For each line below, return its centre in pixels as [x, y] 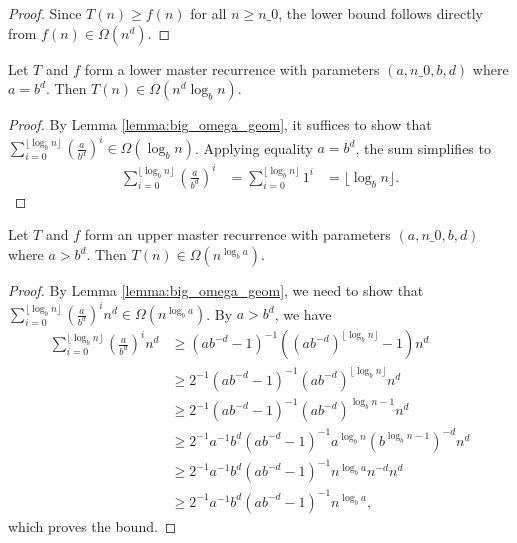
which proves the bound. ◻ [92, 525]
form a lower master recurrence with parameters [232, 68]
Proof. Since [45, 13]
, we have [303, 313]
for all [208, 13]
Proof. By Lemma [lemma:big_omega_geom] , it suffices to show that [220, 124]
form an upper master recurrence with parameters [237, 234]
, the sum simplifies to [423, 147]
